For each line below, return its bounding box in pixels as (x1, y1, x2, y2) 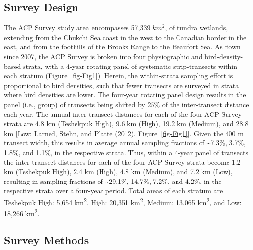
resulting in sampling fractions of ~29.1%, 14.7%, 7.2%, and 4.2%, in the (4, 176, 222, 186)
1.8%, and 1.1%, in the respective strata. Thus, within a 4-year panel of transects (4, 147, 248, 157)
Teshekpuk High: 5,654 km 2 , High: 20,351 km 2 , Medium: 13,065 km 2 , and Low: (4, 195, 242, 207)
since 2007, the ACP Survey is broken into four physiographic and (4, 51, 202, 61)
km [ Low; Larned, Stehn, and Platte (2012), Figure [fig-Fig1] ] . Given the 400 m (4, 128, 244, 138)
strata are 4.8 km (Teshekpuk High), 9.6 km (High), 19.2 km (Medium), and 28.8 (4, 118, 249, 129)
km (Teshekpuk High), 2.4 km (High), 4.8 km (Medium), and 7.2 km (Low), (4, 166, 233, 177)
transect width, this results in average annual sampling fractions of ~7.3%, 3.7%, (4, 137, 246, 148)
